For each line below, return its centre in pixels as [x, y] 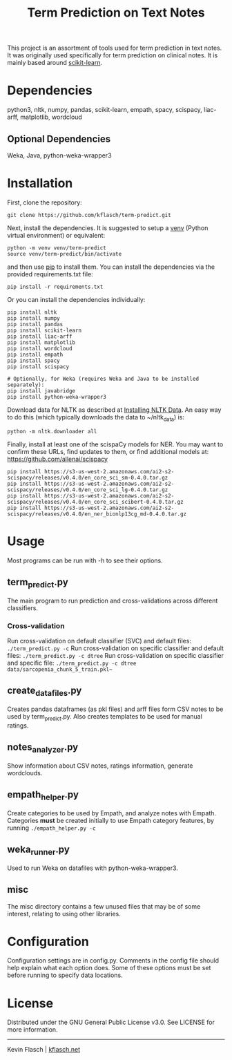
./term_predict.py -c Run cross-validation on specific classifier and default [116, 648]
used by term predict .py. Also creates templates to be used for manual [105, 717]
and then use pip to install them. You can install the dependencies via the [111, 267]
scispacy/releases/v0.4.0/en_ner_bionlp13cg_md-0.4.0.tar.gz [97, 514]
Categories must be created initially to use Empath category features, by [110, 820]
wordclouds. [25, 773]
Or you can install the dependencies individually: [76, 299]
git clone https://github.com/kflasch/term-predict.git [89, 215]
